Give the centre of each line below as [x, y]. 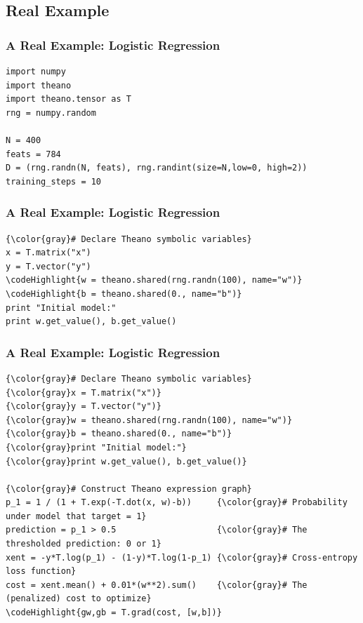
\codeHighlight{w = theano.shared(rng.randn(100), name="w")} [154, 280]
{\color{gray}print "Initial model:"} [96, 447]
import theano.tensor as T [68, 99]
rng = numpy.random [51, 113]
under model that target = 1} [76, 516]
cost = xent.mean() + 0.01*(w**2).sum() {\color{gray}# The [157, 585]
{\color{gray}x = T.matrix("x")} [84, 393]
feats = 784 [33, 154]
